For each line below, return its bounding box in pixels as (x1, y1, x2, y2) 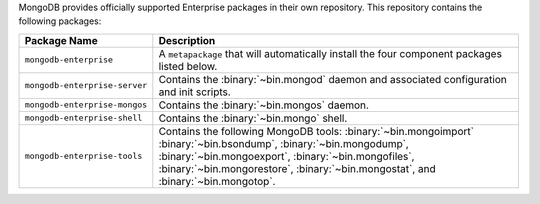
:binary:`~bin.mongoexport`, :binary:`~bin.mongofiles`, (158, 149, 415, 163)
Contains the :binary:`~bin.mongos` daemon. (158, 98, 370, 112)
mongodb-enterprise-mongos (24, 100, 148, 110)
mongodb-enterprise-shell (24, 113, 143, 124)
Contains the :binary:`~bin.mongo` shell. (158, 111, 348, 125)
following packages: (18, 15, 102, 27)
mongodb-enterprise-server (24, 80, 148, 91)
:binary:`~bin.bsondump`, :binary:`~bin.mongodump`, (158, 136, 409, 150)
